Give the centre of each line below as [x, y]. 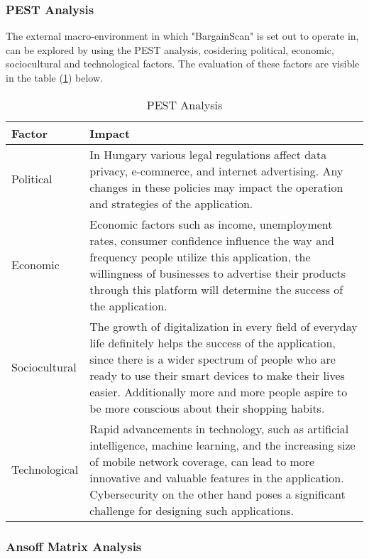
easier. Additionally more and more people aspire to [219, 391]
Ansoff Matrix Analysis [74, 546]
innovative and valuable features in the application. [217, 477]
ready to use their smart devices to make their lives [217, 375]
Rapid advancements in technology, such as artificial [219, 428]
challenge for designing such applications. [192, 510]
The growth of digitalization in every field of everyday [224, 326]
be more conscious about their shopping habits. [207, 408]
